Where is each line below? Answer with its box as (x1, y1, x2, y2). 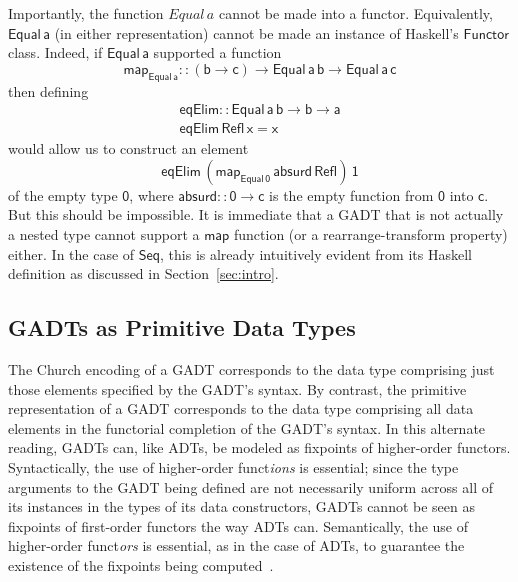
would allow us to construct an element (8, 138, 249, 159)
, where (129, 184, 174, 205)
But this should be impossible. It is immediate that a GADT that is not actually (8, 204, 504, 225)
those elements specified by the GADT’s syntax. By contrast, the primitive (8, 378, 467, 399)
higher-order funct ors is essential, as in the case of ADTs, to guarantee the (8, 535, 465, 556)
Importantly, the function (8, 3, 164, 23)
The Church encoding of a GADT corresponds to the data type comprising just (8, 359, 495, 379)
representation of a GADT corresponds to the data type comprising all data (8, 398, 474, 419)
